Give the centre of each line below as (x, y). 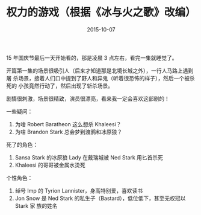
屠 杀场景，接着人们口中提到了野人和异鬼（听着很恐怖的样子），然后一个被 (98, 78)
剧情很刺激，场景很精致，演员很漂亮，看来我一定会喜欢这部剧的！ (88, 98)
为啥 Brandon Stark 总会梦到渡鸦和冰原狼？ (69, 132)
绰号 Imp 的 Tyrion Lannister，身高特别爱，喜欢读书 (79, 190)
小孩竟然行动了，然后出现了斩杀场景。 (65, 86)
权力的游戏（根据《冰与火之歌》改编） (101, 12)
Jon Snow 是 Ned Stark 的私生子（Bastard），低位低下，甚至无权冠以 (100, 198)
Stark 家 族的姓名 (36, 205)
